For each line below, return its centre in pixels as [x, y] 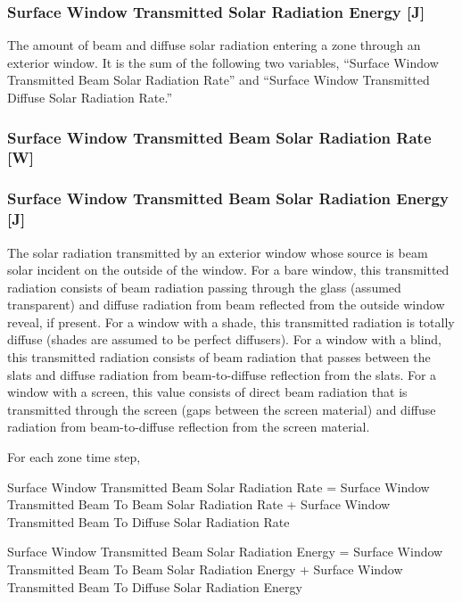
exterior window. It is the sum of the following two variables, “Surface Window [223, 62]
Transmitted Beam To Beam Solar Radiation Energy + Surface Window [205, 569]
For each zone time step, [74, 457]
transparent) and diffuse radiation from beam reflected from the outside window [226, 305]
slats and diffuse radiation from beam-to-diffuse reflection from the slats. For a [222, 374]
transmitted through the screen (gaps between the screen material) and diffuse [222, 409]
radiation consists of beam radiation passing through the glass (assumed [204, 287]
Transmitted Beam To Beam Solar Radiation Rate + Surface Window [199, 504]
